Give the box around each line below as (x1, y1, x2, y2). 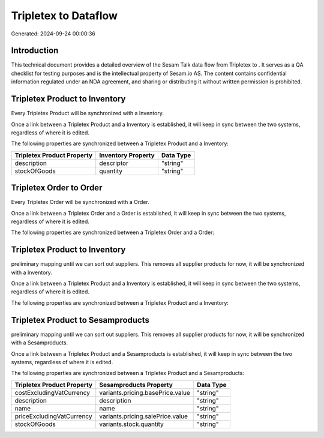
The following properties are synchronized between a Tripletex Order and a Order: (11, 229, 214, 236)
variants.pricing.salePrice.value (99, 412, 188, 420)
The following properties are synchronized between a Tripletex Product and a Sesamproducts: (11, 370, 244, 377)
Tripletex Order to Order (11, 183, 103, 193)
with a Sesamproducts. (11, 339, 68, 346)
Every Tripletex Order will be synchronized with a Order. (11, 199, 149, 206)
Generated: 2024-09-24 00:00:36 (11, 30, 95, 37)
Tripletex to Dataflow (11, 9, 118, 22)
